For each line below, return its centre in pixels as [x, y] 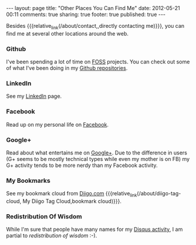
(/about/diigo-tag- [159, 194]
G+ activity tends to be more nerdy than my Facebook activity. [82, 165]
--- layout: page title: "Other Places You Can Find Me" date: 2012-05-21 [93, 8]
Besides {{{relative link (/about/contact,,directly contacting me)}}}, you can [95, 27]
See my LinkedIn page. [34, 96]
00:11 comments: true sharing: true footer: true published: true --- [86, 14]
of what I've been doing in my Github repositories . [67, 68]
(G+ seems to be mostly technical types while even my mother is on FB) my [98, 159]
